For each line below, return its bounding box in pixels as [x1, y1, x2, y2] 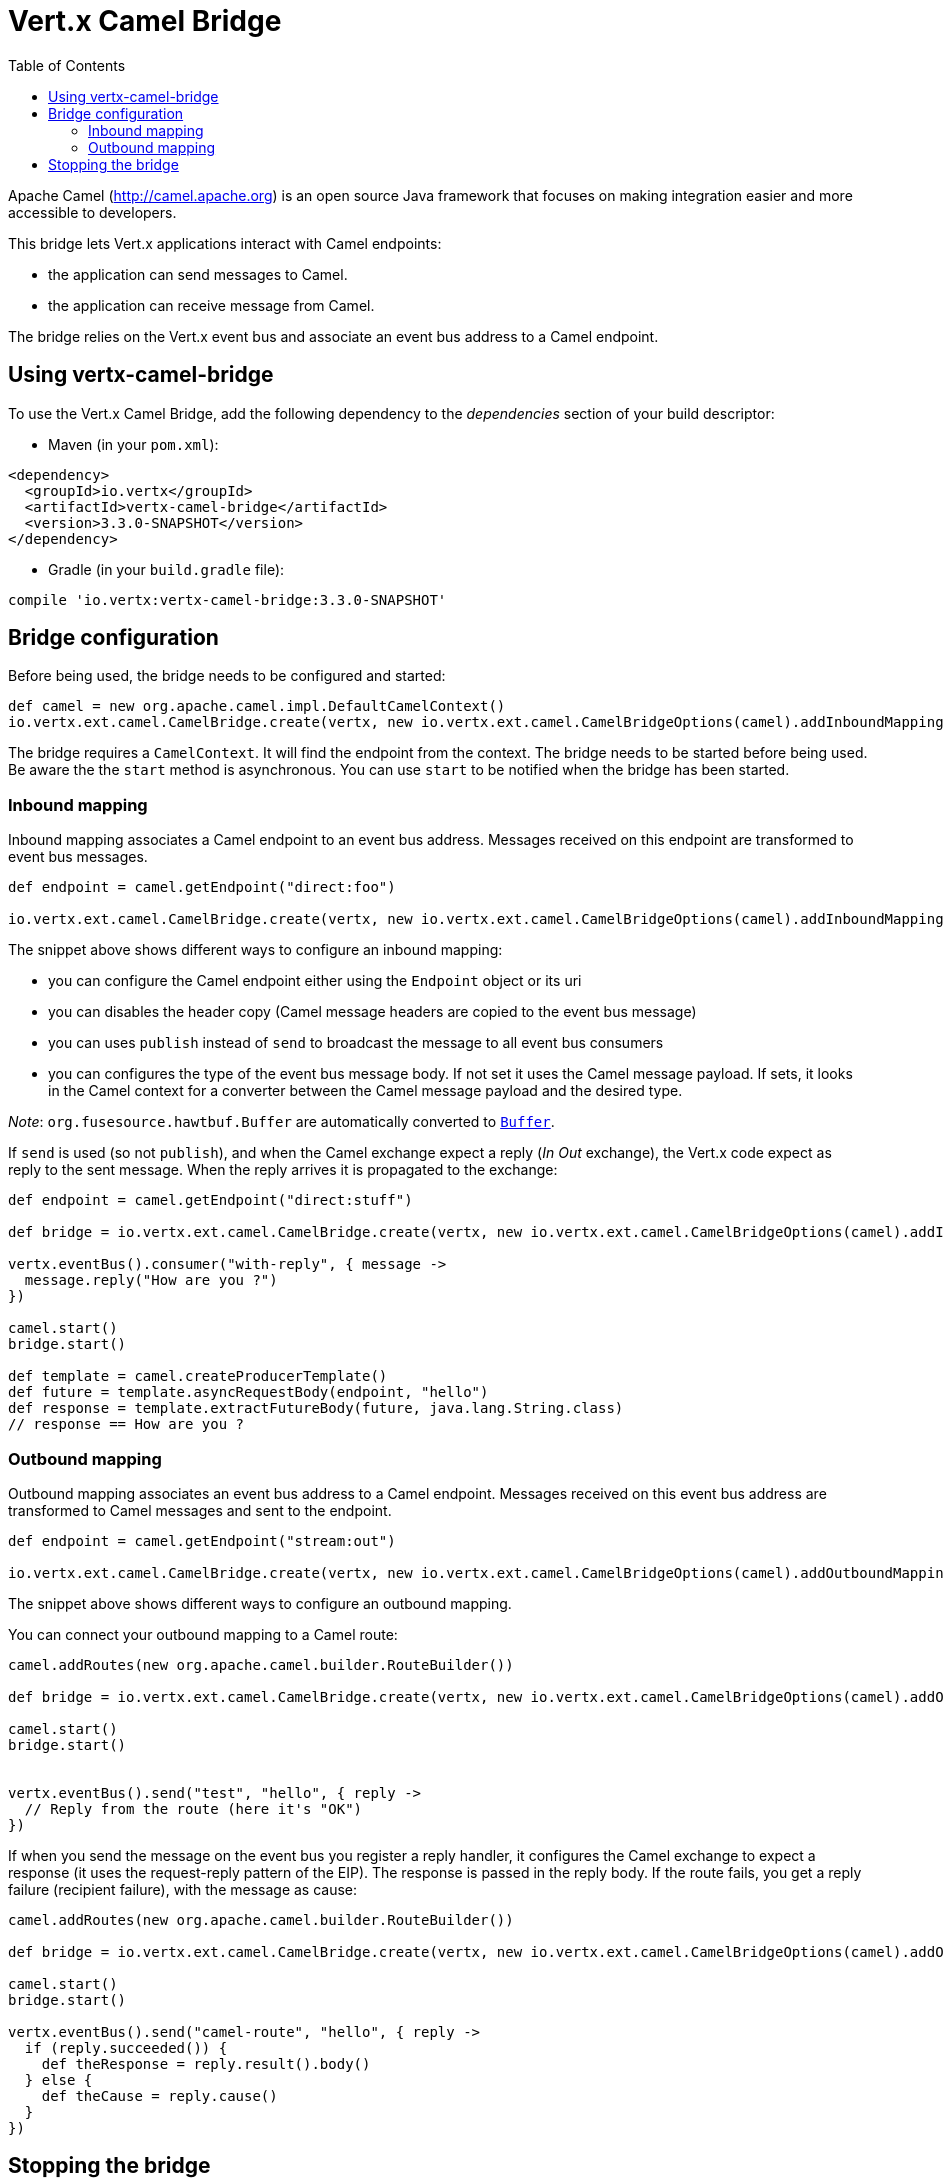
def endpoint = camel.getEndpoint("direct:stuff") [8, 1192, 413, 1209]
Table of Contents [8, 56, 126, 74]
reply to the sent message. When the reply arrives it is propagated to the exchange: [8, 1161, 558, 1179]
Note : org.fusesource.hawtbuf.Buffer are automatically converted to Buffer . [8, 1113, 555, 1131]
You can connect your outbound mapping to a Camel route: [8, 1625, 398, 1643]
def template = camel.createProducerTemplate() [8, 1368, 388, 1385]
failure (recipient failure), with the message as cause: [8, 1880, 358, 1898]
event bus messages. [8, 848, 148, 866]
